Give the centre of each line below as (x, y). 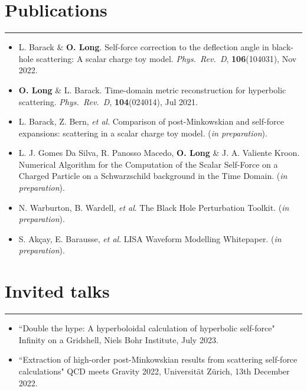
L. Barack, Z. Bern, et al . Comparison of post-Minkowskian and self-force (151, 121)
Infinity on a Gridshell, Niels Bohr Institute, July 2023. (118, 339)
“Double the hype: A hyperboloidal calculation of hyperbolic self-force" (147, 328)
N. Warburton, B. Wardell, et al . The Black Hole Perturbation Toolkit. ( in (154, 207)
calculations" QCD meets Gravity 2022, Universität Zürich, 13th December (154, 371)
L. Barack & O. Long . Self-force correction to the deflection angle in (144, 47)
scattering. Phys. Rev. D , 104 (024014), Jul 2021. (108, 101)
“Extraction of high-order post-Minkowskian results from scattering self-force (158, 359)
